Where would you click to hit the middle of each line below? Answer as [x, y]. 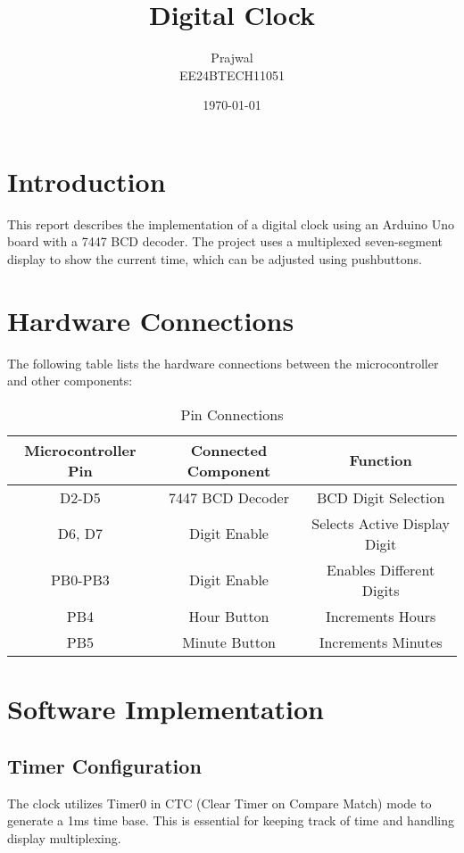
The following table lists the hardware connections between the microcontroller [223, 363]
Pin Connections [232, 414]
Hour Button [229, 616]
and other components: [70, 381]
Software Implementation [166, 709]
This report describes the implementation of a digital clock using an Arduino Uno [231, 224]
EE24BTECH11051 [232, 75]
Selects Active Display [381, 523]
